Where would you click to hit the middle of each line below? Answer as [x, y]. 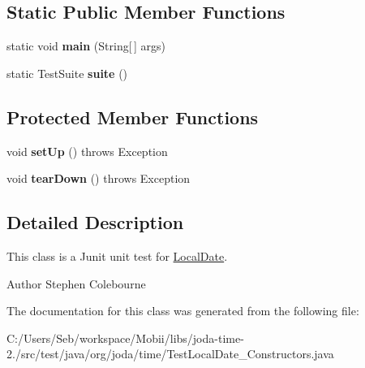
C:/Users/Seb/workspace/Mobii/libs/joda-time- [125, 338]
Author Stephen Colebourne [76, 283]
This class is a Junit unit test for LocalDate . [117, 255]
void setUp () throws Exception [87, 151]
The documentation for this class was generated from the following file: [183, 311]
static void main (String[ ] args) [86, 46]
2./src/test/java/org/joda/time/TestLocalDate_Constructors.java [170, 354]
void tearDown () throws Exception [99, 178]
